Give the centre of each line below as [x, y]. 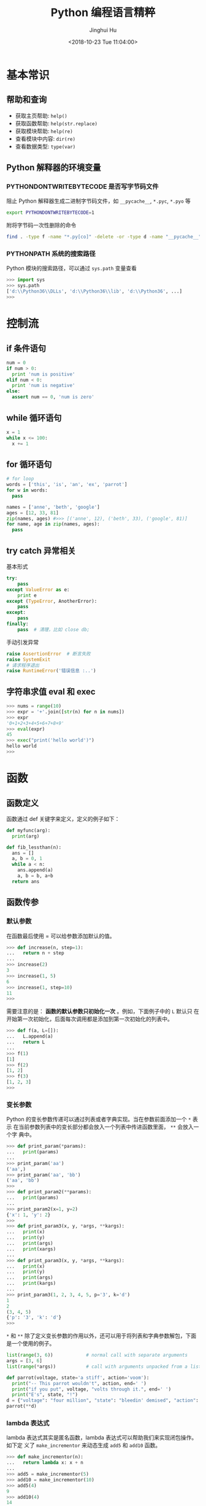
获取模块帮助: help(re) [44, 131]
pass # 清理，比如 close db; [54, 629]
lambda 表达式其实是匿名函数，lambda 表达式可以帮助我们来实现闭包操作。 [102, 1438]
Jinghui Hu [103, 30]
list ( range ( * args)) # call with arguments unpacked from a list [104, 1367]
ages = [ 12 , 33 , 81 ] [33, 513]
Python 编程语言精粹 [103, 13]
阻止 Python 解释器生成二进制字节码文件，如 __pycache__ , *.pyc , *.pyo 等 [99, 201]
